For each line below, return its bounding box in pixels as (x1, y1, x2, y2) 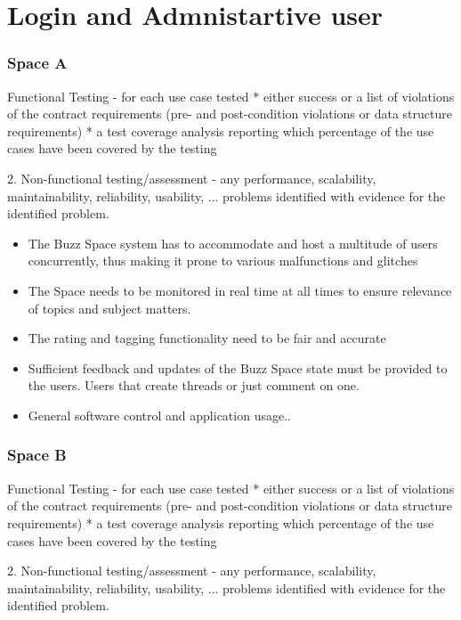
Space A (7, 52, 68, 74)
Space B (7, 444, 67, 466)
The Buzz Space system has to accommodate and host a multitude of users (28, 233, 438, 252)
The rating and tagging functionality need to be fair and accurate (28, 329, 386, 347)
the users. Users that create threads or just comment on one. (28, 376, 360, 395)
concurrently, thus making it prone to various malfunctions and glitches (28, 251, 418, 270)
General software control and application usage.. (28, 405, 291, 424)
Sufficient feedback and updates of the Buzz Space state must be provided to (28, 358, 448, 377)
